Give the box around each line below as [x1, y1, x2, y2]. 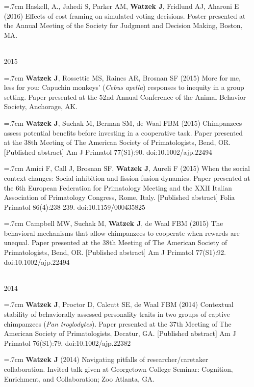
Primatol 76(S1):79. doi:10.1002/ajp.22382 [4, 337, 131, 348]
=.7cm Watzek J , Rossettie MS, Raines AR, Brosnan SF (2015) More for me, [4, 72, 241, 83]
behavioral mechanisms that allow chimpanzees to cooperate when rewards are [4, 227, 240, 238]
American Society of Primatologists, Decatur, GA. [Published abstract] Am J [4, 328, 236, 338]
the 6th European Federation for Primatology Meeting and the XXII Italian [4, 182, 232, 193]
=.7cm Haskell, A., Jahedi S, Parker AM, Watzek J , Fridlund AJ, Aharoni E [4, 1, 239, 11]
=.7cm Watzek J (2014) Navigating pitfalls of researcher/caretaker [4, 354, 208, 364]
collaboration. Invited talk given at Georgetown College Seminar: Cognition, [4, 364, 233, 374]
